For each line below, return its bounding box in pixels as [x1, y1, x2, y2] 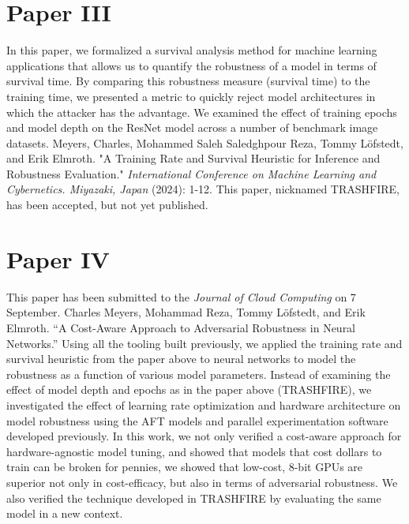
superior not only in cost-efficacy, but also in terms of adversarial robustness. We [6, 473, 398, 490]
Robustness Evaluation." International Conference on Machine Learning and [6, 165, 377, 182]
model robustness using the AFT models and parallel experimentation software [6, 412, 388, 429]
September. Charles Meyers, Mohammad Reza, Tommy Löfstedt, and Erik [6, 304, 366, 320]
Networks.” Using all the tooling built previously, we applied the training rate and [6, 335, 403, 351]
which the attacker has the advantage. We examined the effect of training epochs [6, 103, 397, 120]
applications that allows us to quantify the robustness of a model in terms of [6, 57, 377, 73]
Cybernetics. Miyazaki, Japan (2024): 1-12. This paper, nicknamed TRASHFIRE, [6, 181, 400, 197]
